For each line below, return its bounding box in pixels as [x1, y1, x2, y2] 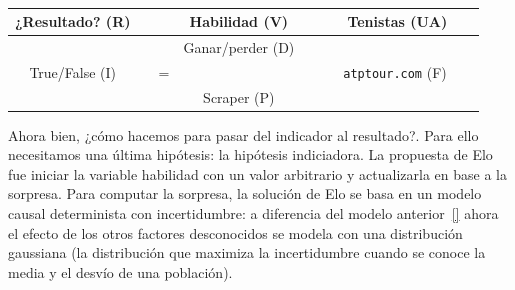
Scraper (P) [203, 86, 275, 107]
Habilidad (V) [189, 11, 289, 31]
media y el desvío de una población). [8, 261, 233, 282]
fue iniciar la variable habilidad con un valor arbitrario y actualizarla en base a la [8, 163, 507, 184]
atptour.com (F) [343, 61, 447, 82]
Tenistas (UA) [347, 11, 448, 31]
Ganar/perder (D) [183, 36, 295, 57]
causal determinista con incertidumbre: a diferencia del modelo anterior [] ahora [8, 203, 499, 224]
